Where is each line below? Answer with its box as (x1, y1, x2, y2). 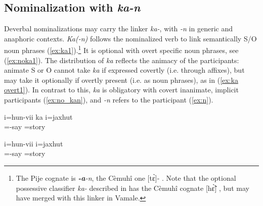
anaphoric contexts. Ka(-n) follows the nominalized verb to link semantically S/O (4, 33, 257, 43)
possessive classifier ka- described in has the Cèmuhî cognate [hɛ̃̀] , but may (16, 182, 249, 193)
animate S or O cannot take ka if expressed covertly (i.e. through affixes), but (4, 65, 245, 75)
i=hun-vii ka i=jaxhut (4, 111, 73, 122)
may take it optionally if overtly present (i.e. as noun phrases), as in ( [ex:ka (4, 74, 238, 85)
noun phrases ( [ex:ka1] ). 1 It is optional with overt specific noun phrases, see (4, 43, 239, 56)
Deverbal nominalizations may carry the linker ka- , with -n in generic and (4, 23, 233, 34)
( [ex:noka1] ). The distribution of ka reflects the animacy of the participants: (4, 55, 239, 65)
